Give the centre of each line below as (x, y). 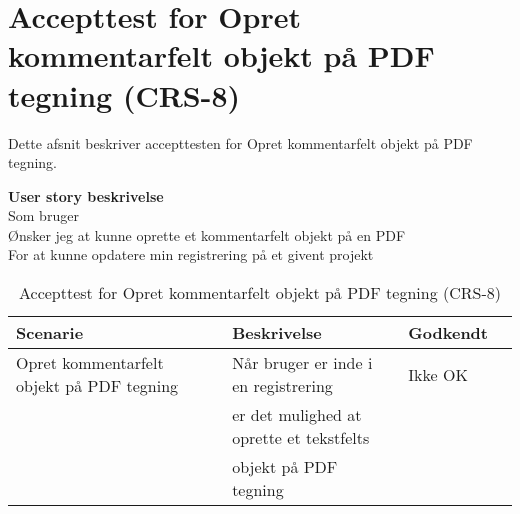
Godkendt (448, 333)
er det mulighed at (297, 415)
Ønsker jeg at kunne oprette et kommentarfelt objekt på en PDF (207, 234)
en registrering (282, 386)
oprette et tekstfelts (301, 438)
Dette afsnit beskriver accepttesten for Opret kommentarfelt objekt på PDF (240, 142)
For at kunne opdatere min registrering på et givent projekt (191, 254)
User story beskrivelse (86, 195)
